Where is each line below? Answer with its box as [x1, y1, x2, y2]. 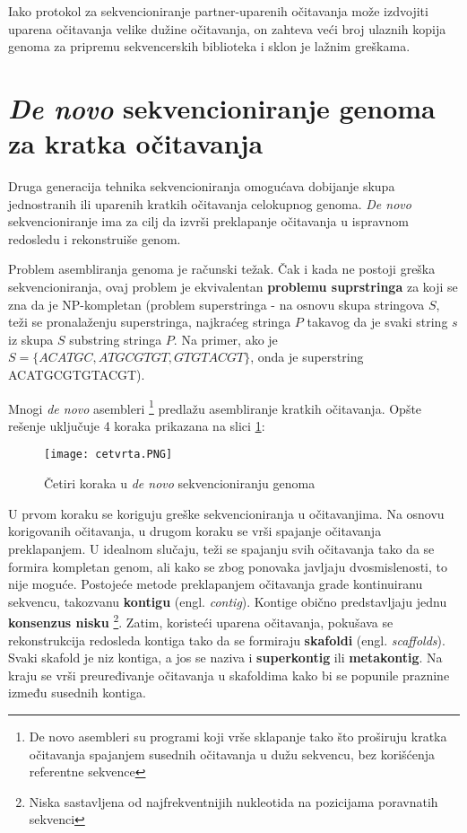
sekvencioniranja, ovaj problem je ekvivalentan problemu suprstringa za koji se [8, 277, 458, 296]
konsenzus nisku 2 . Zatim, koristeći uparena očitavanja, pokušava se [8, 610, 393, 631]
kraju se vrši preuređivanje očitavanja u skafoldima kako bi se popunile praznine [8, 665, 450, 684]
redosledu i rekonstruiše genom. [8, 229, 181, 248]
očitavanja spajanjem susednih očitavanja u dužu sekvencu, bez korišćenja [29, 744, 436, 763]
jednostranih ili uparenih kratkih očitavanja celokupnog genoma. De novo [8, 194, 411, 213]
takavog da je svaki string [307, 312, 448, 331]
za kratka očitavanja [8, 125, 264, 162]
